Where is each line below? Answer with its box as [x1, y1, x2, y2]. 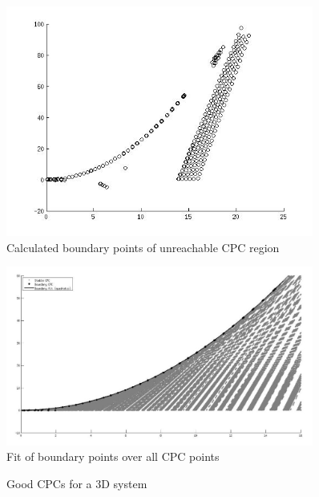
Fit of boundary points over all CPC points [6, 448, 220, 465]
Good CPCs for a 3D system [6, 475, 147, 492]
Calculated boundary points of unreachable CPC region [6, 238, 280, 255]
